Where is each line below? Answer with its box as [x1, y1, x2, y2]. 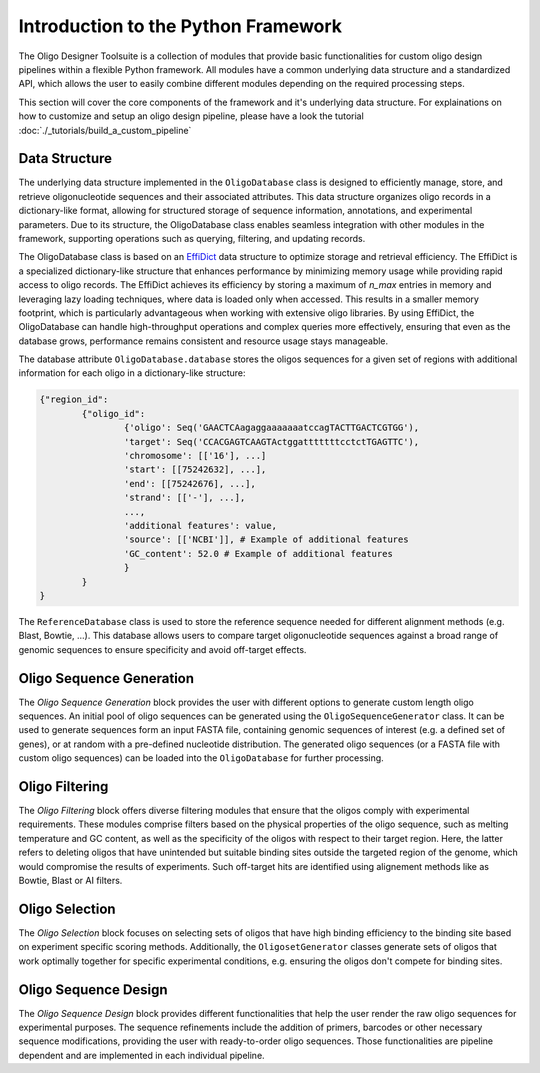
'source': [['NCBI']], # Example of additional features [123, 534, 409, 545]
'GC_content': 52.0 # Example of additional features [123, 548, 394, 559]
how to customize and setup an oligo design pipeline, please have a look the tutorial [18, 110, 364, 122]
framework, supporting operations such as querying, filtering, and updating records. [18, 232, 366, 244]
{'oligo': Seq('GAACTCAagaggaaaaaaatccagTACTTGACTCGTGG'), [123, 422, 420, 434]
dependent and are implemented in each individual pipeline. [18, 1049, 265, 1061]
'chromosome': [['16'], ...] [123, 450, 267, 462]
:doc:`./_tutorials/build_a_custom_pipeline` [18, 124, 192, 136]
